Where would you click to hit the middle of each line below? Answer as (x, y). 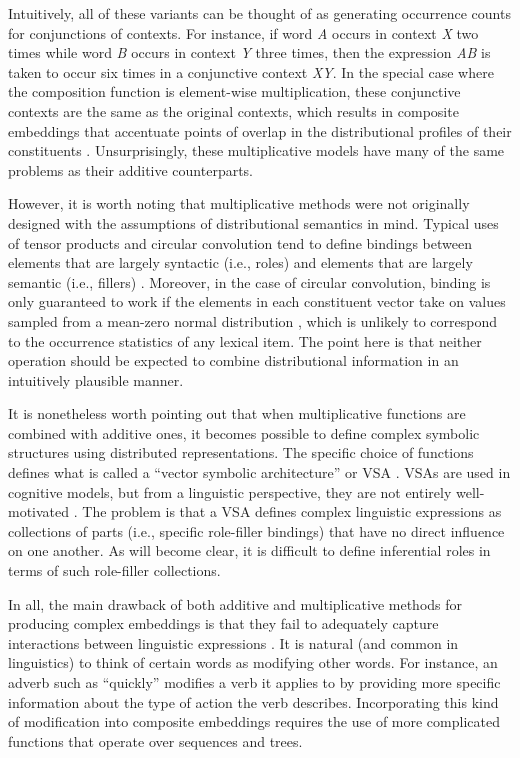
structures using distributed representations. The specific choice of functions (241, 452)
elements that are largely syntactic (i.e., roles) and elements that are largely (240, 262)
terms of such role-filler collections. (114, 570)
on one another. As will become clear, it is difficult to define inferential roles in (249, 550)
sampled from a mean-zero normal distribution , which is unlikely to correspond (253, 320)
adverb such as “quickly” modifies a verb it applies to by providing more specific (254, 682)
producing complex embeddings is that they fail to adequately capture (223, 623)
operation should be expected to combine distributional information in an (233, 360)
